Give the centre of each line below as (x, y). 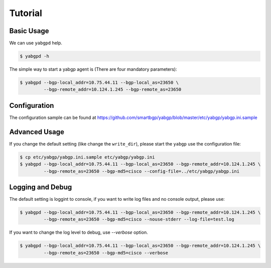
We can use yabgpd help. (36, 43)
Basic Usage (29, 31)
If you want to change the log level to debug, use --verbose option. (79, 232)
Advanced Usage (37, 132)
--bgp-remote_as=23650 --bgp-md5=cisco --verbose (106, 253)
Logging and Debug (41, 187)
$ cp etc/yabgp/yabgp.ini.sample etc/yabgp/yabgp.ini (87, 157)
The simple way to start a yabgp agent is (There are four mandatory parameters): (93, 69)
